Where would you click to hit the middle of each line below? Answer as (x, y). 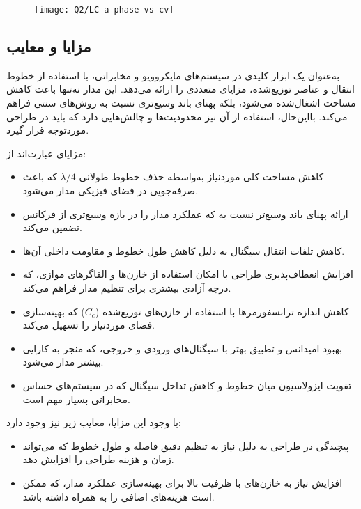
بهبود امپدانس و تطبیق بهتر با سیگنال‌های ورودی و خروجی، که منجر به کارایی (183, 348)
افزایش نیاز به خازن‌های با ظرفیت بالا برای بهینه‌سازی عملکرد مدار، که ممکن (183, 482)
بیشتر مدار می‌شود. (63, 362)
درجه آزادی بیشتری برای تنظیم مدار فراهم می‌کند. (127, 287)
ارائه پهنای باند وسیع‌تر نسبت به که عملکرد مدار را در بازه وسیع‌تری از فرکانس (185, 213)
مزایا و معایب (49, 46)
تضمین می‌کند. (52, 227)
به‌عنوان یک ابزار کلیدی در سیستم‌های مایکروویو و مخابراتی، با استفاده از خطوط (173, 75)
